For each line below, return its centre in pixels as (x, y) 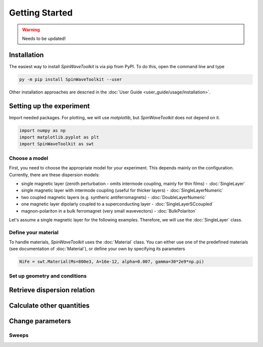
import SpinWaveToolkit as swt (57, 144)
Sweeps (19, 335)
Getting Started (41, 13)
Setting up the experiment (49, 106)
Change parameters (40, 321)
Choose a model (28, 158)
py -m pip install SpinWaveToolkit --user (71, 79)
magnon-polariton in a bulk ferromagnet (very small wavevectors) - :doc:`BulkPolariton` (109, 211)
